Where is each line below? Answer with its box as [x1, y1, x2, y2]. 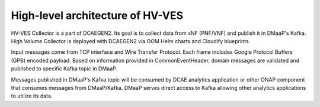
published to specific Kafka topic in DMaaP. [11, 65, 118, 72]
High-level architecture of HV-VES [11, 9, 184, 22]
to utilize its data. [11, 92, 53, 100]
